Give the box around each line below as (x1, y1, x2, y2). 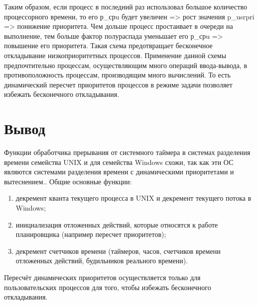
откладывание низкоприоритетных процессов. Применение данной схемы (4, 50, 227, 60)
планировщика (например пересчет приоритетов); (15, 229, 166, 239)
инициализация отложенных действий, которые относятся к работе (15, 219, 218, 229)
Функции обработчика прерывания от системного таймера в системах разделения (4, 147, 251, 157)
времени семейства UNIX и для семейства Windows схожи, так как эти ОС (4, 156, 234, 167)
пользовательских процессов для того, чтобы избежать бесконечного (4, 282, 211, 292)
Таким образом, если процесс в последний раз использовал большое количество (4, 1, 247, 11)
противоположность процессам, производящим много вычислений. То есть (4, 70, 231, 80)
